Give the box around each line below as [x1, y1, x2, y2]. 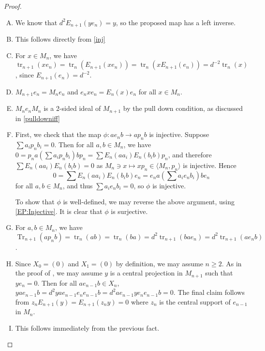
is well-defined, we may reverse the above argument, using [63, 197, 235, 207]
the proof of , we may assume [15, 268, 103, 278]
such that [205, 268, 233, 278]
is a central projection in [110, 268, 183, 278]
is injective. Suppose [149, 129, 209, 139]
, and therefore [168, 149, 212, 159]
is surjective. [111, 206, 148, 216]
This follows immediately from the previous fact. [15, 322, 160, 333]
